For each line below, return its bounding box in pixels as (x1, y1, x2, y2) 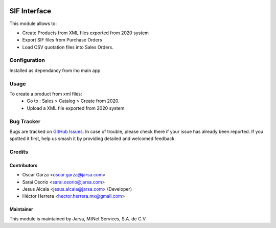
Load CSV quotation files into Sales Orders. (22, 44, 113, 50)
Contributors (9, 162, 38, 168)
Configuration (9, 57, 45, 64)
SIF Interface (9, 7, 51, 15)
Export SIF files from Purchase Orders (22, 37, 102, 43)
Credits (9, 148, 28, 155)
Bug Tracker (9, 118, 41, 125)
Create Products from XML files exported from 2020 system (22, 30, 149, 36)
